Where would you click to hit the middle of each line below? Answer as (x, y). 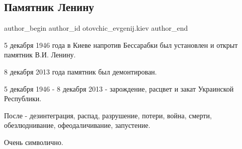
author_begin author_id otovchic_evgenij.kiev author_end (96, 28)
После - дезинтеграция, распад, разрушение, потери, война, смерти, (108, 115)
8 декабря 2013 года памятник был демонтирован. (80, 71)
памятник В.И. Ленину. (40, 55)
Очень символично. (34, 142)
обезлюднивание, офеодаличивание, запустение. (77, 125)
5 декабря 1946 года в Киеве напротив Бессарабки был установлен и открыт (121, 45)
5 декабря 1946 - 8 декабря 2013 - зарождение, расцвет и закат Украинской (119, 88)
